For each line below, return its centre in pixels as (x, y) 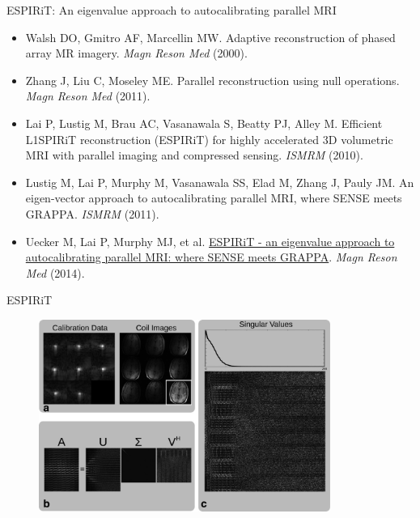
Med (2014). (55, 272)
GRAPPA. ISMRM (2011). (92, 213)
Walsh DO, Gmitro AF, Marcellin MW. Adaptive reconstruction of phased (210, 37)
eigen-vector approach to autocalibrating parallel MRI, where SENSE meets (214, 198)
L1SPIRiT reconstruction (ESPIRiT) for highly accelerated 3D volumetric (209, 139)
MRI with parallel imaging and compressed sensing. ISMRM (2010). (194, 155)
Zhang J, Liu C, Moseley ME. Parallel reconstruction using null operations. (212, 80)
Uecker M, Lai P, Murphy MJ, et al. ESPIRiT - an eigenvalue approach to (210, 241)
